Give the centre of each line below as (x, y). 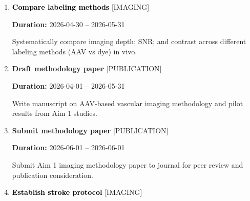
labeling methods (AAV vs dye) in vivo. (75, 51)
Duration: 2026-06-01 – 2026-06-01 (68, 147)
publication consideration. (53, 175)
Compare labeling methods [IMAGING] (81, 7)
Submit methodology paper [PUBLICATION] (90, 130)
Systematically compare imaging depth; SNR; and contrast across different (129, 41)
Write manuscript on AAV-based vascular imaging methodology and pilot (128, 103)
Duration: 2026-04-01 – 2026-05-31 (68, 85)
